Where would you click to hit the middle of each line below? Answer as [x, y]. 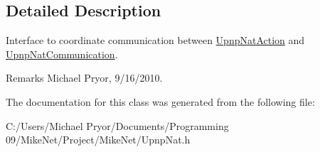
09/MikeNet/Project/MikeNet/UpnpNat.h [98, 140]
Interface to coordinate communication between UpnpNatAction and [155, 40]
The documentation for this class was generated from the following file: [160, 101]
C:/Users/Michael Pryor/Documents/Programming [117, 125]
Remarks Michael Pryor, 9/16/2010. [84, 78]
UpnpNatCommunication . [62, 54]
